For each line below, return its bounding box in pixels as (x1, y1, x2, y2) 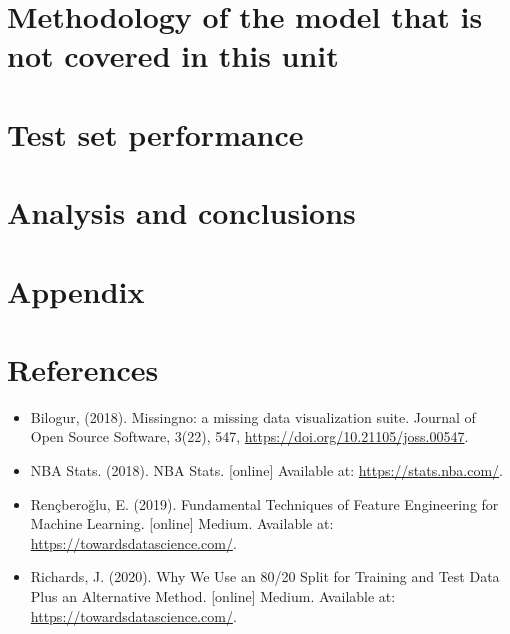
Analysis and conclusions (7, 192, 356, 233)
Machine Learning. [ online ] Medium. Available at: (30, 513, 334, 534)
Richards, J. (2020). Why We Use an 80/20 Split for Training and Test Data (30, 566, 500, 587)
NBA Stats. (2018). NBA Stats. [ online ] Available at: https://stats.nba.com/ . (30, 460, 503, 480)
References (7, 348, 159, 389)
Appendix (7, 270, 145, 311)
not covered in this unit (7, 35, 339, 76)
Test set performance (7, 113, 304, 154)
